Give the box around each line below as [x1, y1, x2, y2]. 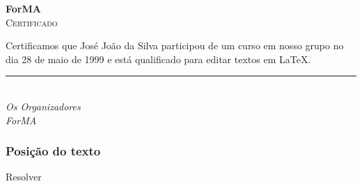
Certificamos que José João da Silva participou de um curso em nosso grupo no [6, 38, 344, 53]
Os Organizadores [6, 99, 81, 113]
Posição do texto [6, 142, 101, 160]
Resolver [6, 169, 42, 184]
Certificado [6, 15, 58, 29]
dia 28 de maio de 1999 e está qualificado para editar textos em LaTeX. [6, 51, 311, 66]
